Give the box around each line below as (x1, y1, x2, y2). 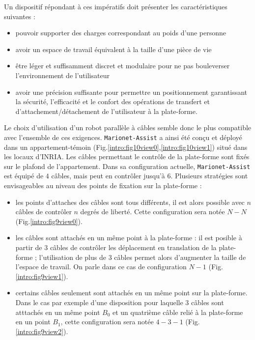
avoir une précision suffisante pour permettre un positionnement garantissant (15, 86, 248, 97)
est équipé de (4, 170, 44, 181)
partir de (15, 242, 42, 252)
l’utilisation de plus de (39, 252, 106, 262)
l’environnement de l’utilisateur (15, 70, 110, 80)
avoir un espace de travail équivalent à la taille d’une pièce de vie (15, 44, 212, 54)
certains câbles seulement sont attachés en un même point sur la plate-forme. (15, 287, 248, 298)
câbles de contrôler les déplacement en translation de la (50, 242, 217, 252)
